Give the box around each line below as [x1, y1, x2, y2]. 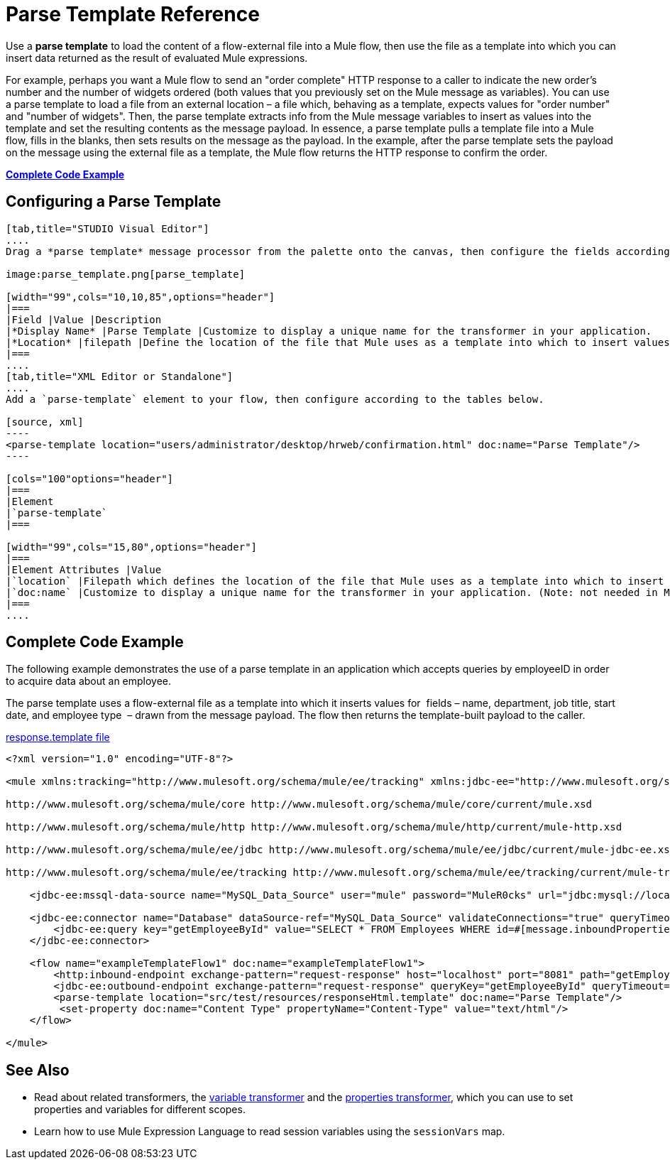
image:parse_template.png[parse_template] [6, 268, 246, 280]
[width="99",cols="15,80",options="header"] [6, 541, 258, 553]
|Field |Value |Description [6, 313, 162, 325]
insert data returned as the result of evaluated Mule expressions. [6, 51, 308, 64]
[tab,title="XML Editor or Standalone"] [6, 370, 234, 382]
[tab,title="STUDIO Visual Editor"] [6, 222, 209, 234]
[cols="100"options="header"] [6, 472, 174, 484]
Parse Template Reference [6, 2, 260, 26]
